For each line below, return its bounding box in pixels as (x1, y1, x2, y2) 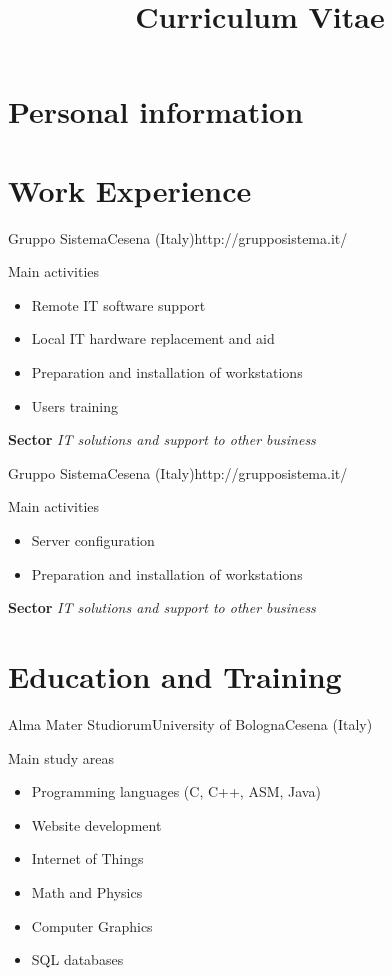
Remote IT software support (31, 294, 206, 315)
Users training (31, 395, 118, 416)
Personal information (8, 91, 304, 132)
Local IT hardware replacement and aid (31, 328, 275, 349)
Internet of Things (31, 848, 144, 869)
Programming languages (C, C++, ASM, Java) (31, 781, 321, 802)
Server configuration (31, 530, 155, 551)
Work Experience (8, 169, 252, 210)
